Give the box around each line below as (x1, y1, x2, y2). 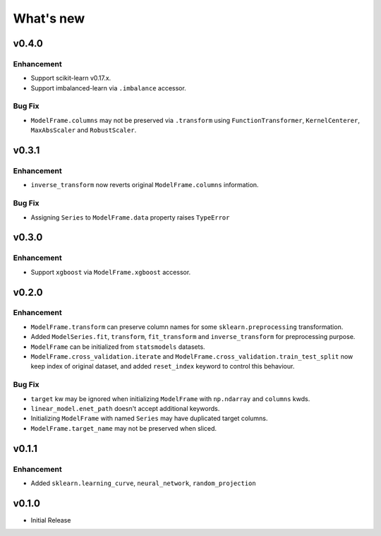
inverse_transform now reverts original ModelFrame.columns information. (30, 181, 259, 189)
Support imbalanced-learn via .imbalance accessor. (30, 83, 186, 92)
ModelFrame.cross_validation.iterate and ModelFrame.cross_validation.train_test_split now (30, 352, 353, 361)
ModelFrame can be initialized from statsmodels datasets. (30, 343, 205, 351)
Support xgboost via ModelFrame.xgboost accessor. (30, 268, 191, 276)
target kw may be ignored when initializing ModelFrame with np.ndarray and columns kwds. (30, 394, 310, 403)
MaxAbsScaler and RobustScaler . (30, 126, 137, 134)
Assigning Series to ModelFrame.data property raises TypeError (30, 213, 230, 222)
